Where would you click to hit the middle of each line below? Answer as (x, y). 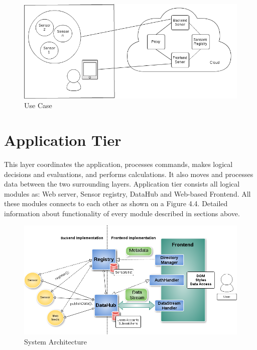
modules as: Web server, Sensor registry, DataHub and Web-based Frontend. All (127, 193)
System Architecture (55, 341)
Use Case (38, 105)
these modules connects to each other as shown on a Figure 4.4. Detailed (116, 203)
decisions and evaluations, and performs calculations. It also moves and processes (129, 174)
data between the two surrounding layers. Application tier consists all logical (122, 184)
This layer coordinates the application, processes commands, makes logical (118, 164)
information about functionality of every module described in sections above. (122, 213)
